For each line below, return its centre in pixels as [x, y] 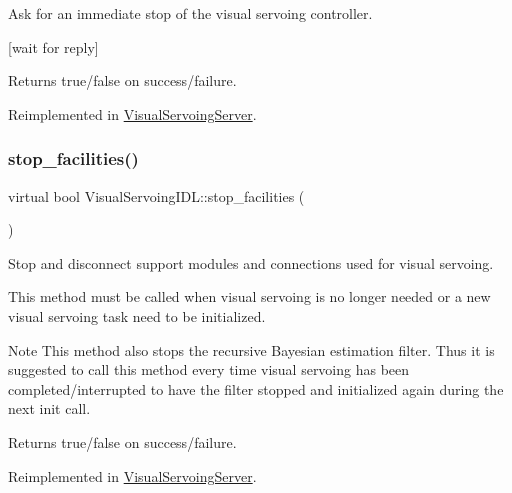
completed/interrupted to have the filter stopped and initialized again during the [256, 388]
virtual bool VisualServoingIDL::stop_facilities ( [156, 195]
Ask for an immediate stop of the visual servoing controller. [190, 13]
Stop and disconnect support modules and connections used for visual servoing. [251, 262]
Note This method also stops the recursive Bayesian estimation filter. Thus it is [251, 349]
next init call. [49, 408]
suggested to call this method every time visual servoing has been [209, 369]
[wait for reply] [53, 46]
